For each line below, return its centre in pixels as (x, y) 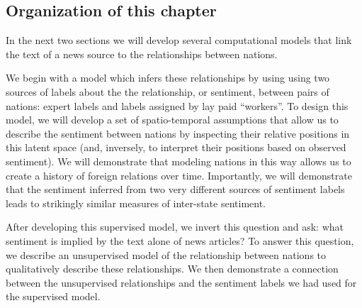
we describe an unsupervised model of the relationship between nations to (166, 254)
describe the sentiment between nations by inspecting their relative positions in (178, 133)
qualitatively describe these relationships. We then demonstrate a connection (172, 269)
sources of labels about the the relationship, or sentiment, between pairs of (168, 91)
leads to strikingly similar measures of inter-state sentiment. (136, 203)
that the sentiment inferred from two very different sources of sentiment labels (175, 189)
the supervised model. (53, 296)
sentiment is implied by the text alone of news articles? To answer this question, (180, 240)
